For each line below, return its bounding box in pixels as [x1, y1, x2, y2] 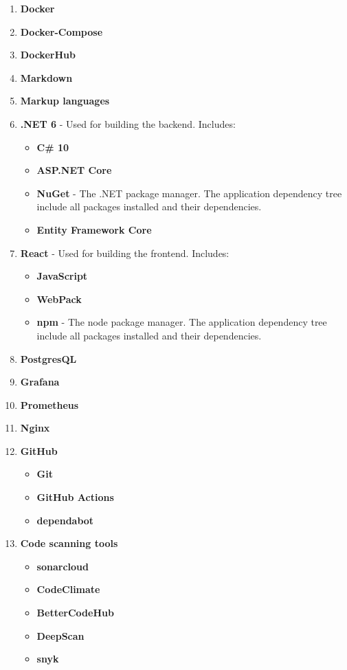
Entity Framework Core [36, 222, 152, 236]
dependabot [36, 513, 94, 527]
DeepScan [36, 628, 85, 643]
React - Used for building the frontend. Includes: [20, 245, 230, 260]
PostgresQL [20, 351, 77, 366]
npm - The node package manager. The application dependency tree [36, 315, 327, 329]
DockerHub [20, 47, 76, 62]
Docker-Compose [20, 24, 103, 38]
